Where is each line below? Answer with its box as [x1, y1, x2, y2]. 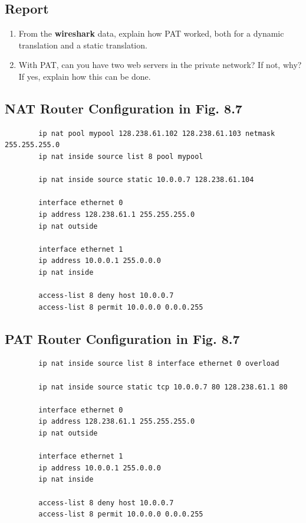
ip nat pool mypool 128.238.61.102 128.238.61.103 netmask [38, 129, 275, 138]
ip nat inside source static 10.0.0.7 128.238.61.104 [38, 176, 254, 184]
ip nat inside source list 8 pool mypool [38, 152, 203, 161]
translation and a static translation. [18, 38, 147, 51]
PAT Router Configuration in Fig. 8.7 [5, 329, 240, 347]
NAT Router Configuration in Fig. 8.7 [5, 99, 242, 117]
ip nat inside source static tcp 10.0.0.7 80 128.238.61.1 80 [38, 382, 288, 391]
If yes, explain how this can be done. [18, 70, 151, 82]
